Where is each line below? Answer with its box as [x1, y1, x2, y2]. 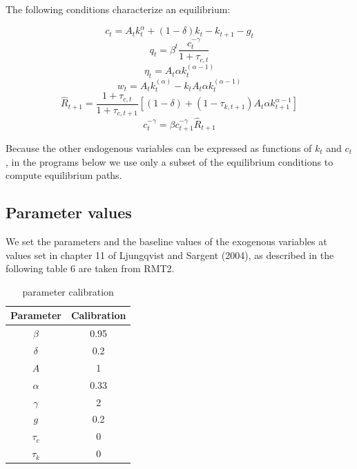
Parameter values [6, 202, 132, 223]
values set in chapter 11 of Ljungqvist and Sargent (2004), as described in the [6, 247, 334, 262]
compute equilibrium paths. [6, 168, 122, 182]
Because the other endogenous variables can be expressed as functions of [6, 141, 312, 155]
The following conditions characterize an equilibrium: [6, 2, 231, 16]
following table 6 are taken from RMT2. [6, 261, 175, 276]
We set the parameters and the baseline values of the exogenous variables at [6, 234, 327, 249]
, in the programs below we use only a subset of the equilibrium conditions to [6, 154, 334, 169]
